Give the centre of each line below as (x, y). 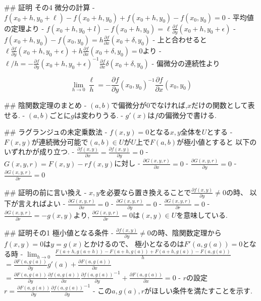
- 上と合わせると (180, 39)
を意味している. (202, 215)
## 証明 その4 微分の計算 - (49, 7)
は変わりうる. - (98, 115)
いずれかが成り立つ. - (39, 152)
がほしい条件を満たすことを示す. (198, 290)
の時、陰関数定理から (186, 232)
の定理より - (24, 28)
